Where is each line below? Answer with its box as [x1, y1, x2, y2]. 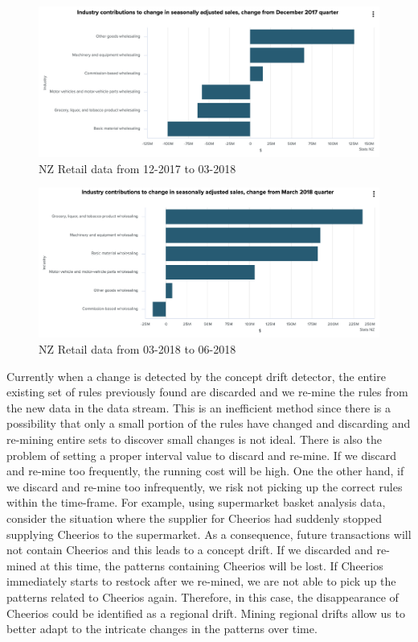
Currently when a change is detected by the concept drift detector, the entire [6, 367, 386, 384]
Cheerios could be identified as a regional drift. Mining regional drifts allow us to [6, 604, 405, 621]
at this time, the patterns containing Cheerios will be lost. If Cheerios [39, 557, 383, 574]
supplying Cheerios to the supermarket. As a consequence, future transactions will [6, 525, 412, 542]
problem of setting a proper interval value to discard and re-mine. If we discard [6, 446, 397, 463]
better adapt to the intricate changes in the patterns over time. [6, 620, 318, 637]
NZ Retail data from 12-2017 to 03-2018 [39, 159, 236, 176]
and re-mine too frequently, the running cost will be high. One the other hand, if [6, 462, 404, 479]
